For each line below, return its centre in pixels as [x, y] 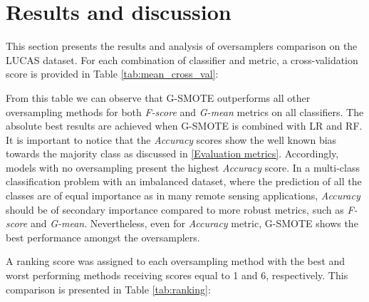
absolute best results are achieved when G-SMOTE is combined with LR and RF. [184, 126]
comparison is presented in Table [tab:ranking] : [108, 289]
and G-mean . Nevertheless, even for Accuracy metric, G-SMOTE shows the [194, 223]
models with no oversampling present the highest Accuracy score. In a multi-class [183, 167]
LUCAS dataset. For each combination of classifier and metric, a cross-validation [182, 59]
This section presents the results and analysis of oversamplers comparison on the [182, 46]
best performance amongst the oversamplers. [103, 237]
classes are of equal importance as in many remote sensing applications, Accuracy [183, 196]
